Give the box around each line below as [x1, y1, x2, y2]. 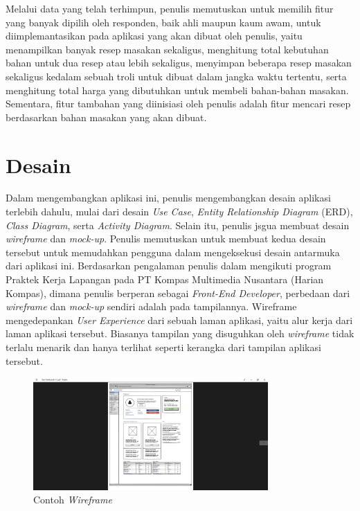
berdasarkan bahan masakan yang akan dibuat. [6, 109, 207, 124]
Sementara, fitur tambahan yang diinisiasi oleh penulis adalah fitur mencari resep [6, 96, 351, 111]
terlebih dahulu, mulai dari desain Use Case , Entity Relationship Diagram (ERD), [6, 204, 353, 219]
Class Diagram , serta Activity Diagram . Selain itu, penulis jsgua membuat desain [6, 217, 350, 232]
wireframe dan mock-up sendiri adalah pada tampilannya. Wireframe [6, 299, 297, 314]
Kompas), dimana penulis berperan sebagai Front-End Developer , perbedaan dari [6, 285, 350, 300]
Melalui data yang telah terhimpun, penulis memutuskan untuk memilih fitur [6, 1, 334, 15]
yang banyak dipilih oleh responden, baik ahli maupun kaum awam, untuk [6, 15, 321, 29]
